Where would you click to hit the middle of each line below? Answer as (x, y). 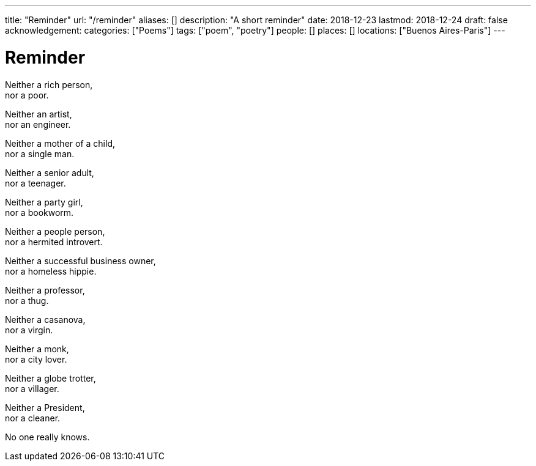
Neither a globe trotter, (50, 378)
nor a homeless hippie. (51, 271)
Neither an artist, (39, 114)
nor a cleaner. (33, 418)
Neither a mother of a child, (60, 143)
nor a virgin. (29, 330)
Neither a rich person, (49, 84)
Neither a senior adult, (50, 172)
